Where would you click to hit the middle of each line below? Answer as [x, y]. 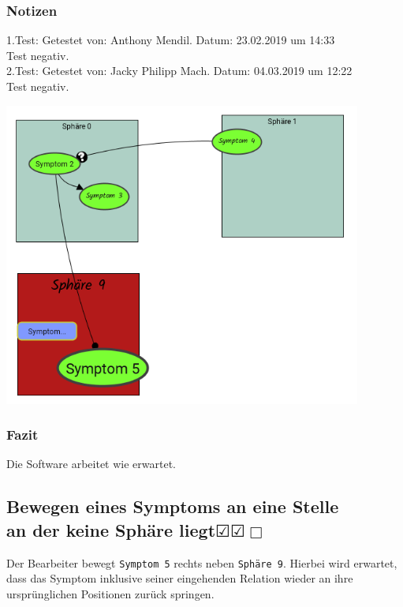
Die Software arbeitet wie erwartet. [91, 464]
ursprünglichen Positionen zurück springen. [110, 593]
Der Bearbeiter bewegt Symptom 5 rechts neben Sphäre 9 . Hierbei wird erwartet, [202, 562]
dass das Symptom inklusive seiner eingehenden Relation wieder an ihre [180, 578]
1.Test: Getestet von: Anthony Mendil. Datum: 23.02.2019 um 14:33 [171, 40]
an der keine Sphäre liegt [111, 529]
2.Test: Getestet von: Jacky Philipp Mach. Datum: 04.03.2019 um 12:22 [179, 71]
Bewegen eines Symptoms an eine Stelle [173, 506]
